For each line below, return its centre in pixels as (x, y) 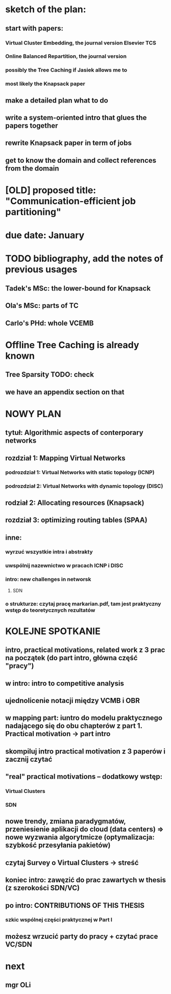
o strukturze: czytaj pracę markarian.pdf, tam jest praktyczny (83, 603)
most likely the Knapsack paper (45, 84)
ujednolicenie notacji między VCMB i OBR (73, 700)
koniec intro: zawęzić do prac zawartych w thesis (86, 880)
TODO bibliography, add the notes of (84, 259)
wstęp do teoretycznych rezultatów (50, 610)
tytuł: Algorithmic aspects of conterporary (75, 433)
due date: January (45, 235)
